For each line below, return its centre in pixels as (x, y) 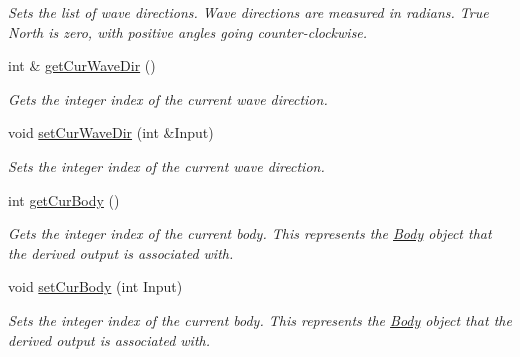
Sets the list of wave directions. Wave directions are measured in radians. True (248, 12)
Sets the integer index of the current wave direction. (166, 165)
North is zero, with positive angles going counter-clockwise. (188, 31)
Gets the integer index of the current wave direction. (168, 98)
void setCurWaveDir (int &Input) (111, 132)
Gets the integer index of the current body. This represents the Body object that (250, 233)
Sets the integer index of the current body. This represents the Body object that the (260, 319)
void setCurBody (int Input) (95, 286)
